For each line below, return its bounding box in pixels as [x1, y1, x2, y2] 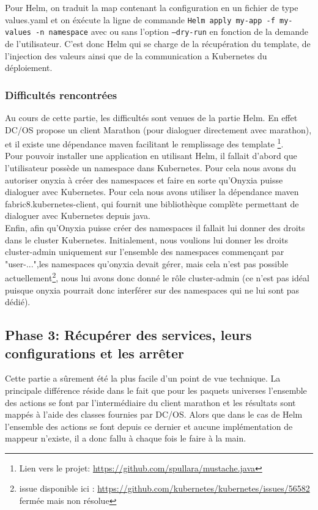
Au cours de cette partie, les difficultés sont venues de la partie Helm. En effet [5, 111, 298, 124]
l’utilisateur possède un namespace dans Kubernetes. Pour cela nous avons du [5, 161, 297, 174]
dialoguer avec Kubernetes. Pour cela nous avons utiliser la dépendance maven [5, 185, 299, 198]
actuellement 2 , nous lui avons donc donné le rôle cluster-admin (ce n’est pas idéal [5, 270, 309, 284]
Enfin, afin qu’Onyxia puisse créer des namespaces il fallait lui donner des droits [5, 221, 305, 234]
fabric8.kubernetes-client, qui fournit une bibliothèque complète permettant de [5, 197, 299, 210]
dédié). [5, 295, 31, 308]
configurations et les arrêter [5, 343, 184, 362]
